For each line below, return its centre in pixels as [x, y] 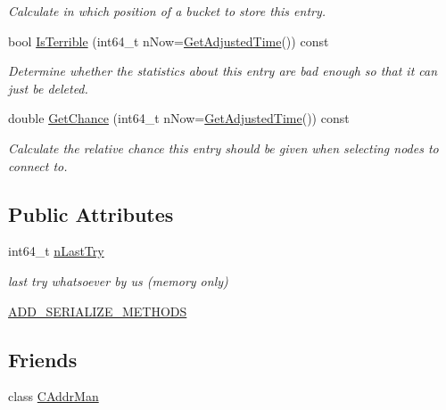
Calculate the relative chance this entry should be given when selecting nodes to [223, 148]
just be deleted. [48, 88]
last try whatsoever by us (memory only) [118, 280]
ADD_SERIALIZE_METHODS [98, 311]
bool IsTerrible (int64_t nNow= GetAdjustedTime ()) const [169, 41]
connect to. [38, 165]
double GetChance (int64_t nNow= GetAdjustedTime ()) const [179, 118]
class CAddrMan [54, 396]
